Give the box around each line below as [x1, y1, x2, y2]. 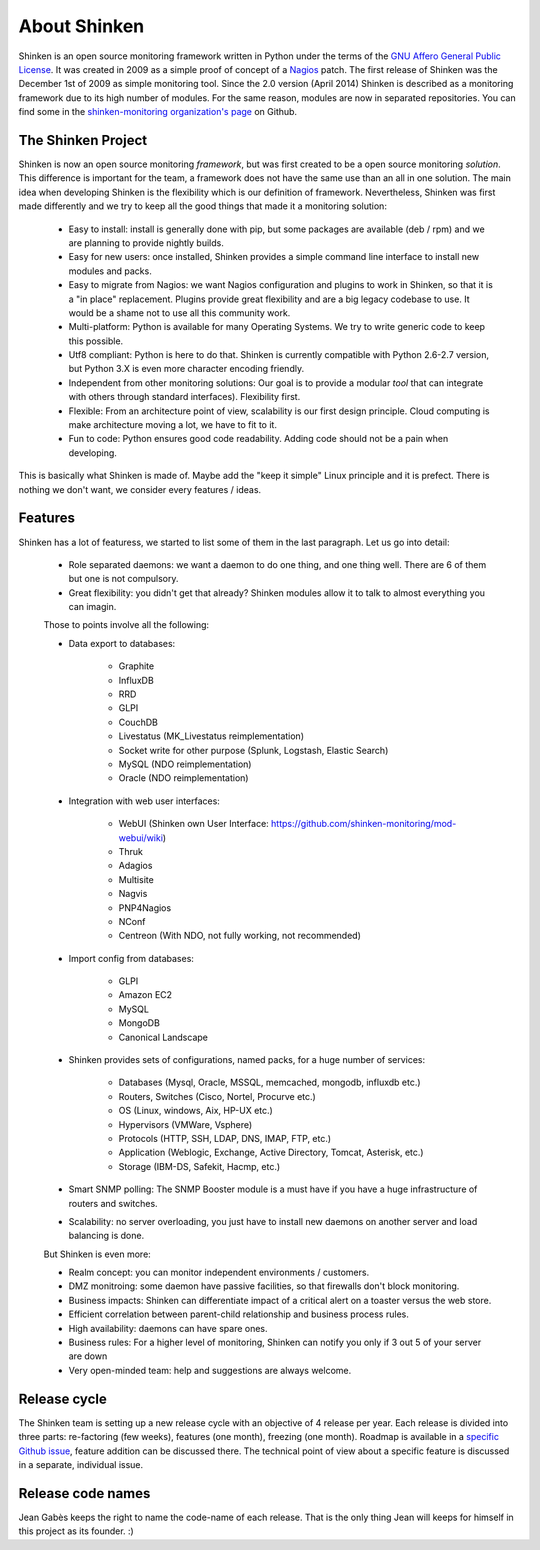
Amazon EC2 [118, 989, 173, 1001]
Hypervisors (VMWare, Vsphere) [118, 1118, 253, 1130]
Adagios [118, 860, 153, 872]
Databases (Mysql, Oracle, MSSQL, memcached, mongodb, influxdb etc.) [118, 1076, 421, 1089]
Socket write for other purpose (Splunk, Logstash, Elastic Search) [118, 744, 389, 756]
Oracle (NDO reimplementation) [118, 772, 249, 784]
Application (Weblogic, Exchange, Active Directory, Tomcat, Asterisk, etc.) [118, 1146, 424, 1159]
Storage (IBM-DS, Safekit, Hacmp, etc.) [118, 1160, 281, 1172]
